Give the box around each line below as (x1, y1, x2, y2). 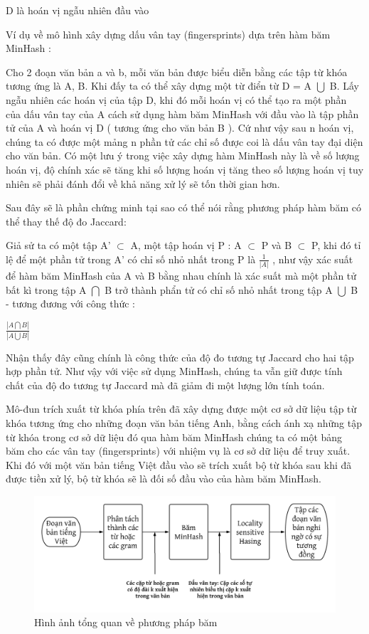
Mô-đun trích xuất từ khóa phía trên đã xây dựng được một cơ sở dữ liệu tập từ (6, 401, 357, 416)
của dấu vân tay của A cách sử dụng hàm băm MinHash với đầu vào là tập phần (6, 106, 359, 121)
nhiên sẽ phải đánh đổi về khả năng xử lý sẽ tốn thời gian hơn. (6, 176, 280, 191)
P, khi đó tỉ (311, 238, 361, 253)
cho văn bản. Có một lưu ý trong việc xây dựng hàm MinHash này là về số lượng (6, 148, 360, 163)
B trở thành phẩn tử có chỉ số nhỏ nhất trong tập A (105, 282, 333, 297)
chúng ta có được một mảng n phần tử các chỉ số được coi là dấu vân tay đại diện (6, 134, 363, 149)
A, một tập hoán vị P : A (130, 238, 242, 253)
